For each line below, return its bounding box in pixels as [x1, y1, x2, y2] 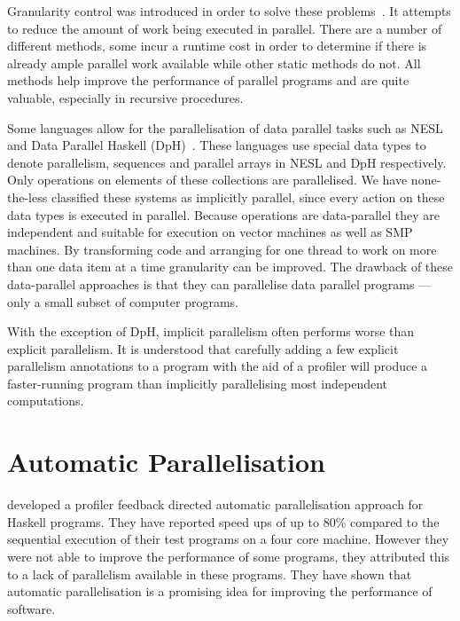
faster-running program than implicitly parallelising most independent [7, 373, 388, 392]
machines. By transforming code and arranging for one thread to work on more [7, 240, 437, 258]
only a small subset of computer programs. [7, 292, 238, 310]
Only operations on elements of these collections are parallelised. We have [7, 170, 408, 189]
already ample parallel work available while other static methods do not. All [7, 53, 421, 72]
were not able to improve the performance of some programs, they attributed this [7, 546, 450, 565]
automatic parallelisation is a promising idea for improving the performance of [7, 582, 433, 601]
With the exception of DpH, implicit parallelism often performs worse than [7, 322, 415, 341]
